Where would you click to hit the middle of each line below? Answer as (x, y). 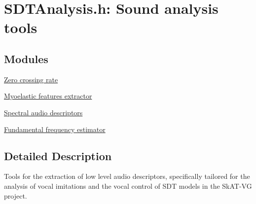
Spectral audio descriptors (43, 112)
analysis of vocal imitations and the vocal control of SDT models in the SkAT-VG (128, 186)
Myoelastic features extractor (48, 96)
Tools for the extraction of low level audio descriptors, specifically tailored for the (127, 176)
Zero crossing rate (31, 79)
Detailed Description (58, 155)
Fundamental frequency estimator (55, 129)
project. (16, 195)
